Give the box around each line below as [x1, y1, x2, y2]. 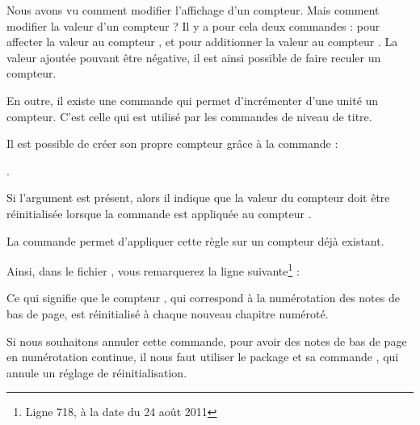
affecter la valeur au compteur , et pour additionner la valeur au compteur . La [6, 33, 398, 50]
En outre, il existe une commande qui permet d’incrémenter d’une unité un [6, 91, 379, 108]
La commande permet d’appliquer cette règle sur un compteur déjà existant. [6, 232, 384, 249]
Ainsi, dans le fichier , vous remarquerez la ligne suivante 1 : [6, 260, 300, 279]
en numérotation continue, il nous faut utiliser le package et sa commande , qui [6, 348, 399, 365]
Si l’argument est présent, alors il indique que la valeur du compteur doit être [6, 189, 390, 206]
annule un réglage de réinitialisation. [6, 364, 187, 381]
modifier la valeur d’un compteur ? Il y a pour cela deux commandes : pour [6, 17, 380, 34]
